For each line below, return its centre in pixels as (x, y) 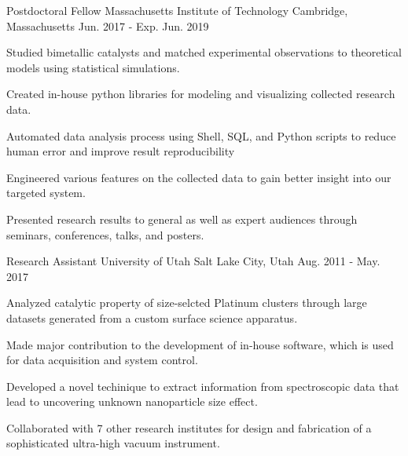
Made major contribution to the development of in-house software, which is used (200, 344)
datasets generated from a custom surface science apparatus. (152, 317)
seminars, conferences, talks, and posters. (105, 234)
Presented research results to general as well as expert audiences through (182, 219)
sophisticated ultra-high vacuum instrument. (113, 443)
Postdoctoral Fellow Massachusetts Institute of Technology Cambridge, (177, 10)
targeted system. (46, 193)
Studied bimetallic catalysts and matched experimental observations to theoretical (204, 52)
